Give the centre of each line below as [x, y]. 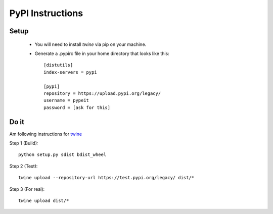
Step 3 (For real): [27, 189]
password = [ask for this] [77, 108]
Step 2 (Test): [24, 166]
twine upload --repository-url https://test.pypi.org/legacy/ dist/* [106, 178]
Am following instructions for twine [46, 134]
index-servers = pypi [70, 72]
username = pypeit [66, 100]
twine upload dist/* [44, 200]
